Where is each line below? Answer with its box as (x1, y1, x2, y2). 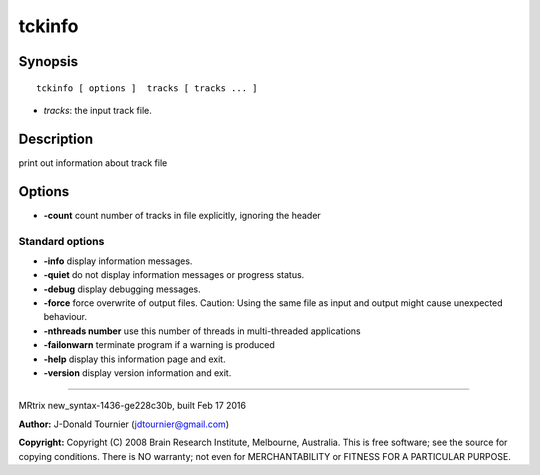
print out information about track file (18, 156, 168, 169)
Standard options (18, 234, 105, 248)
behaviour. (43, 311, 88, 323)
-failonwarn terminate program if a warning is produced (43, 339, 275, 351)
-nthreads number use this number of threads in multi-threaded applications (43, 325, 361, 337)
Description (18, 130, 94, 147)
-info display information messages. (43, 255, 193, 267)
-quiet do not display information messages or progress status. (43, 269, 305, 281)
